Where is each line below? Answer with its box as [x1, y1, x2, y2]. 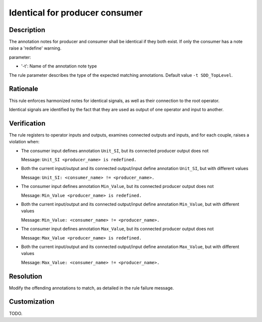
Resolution [9, 272, 42, 280]
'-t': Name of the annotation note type [21, 63, 97, 69]
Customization [9, 298, 55, 306]
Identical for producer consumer [9, 7, 143, 18]
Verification [9, 119, 46, 127]
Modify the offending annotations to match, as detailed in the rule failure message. [9, 285, 174, 291]
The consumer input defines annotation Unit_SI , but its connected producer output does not [21, 148, 209, 153]
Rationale [9, 85, 38, 93]
